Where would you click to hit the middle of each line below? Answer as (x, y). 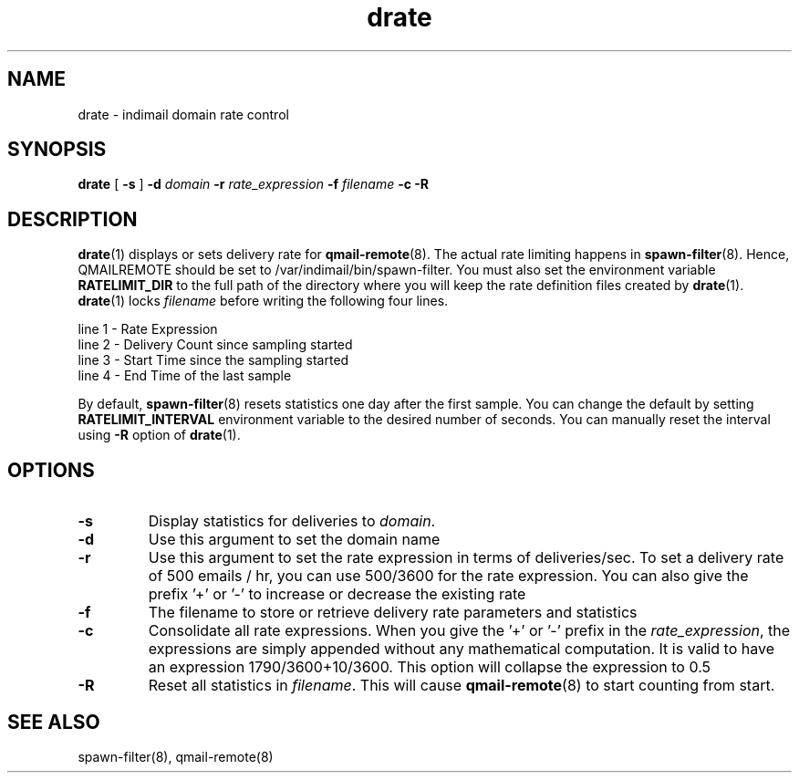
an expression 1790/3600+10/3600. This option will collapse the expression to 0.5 (430, 667)
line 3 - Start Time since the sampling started (213, 360)
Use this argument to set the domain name (294, 540)
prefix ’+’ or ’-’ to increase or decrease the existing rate (337, 594)
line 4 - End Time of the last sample (185, 376)
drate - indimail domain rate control (183, 114)
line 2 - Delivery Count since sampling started (215, 345)
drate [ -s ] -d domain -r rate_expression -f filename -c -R (254, 184)
